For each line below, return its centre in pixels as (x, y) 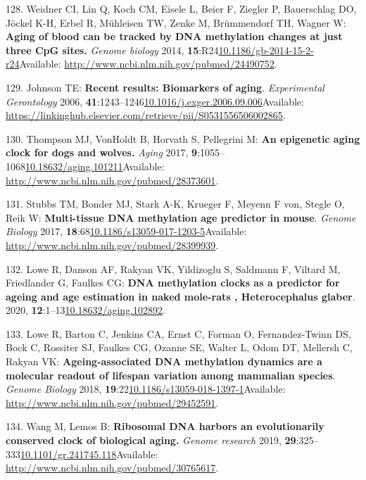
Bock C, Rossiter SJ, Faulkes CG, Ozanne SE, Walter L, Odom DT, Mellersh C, (179, 347)
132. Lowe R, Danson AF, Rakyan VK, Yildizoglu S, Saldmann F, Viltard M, (173, 269)
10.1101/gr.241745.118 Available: (89, 454)
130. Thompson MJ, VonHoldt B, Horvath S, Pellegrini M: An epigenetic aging (183, 138)
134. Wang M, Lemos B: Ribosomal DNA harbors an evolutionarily (165, 426)
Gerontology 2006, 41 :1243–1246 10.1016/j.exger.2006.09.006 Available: (155, 101)
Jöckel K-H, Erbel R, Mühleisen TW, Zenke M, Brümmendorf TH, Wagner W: (176, 22)
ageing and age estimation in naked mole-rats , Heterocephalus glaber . (181, 296)
